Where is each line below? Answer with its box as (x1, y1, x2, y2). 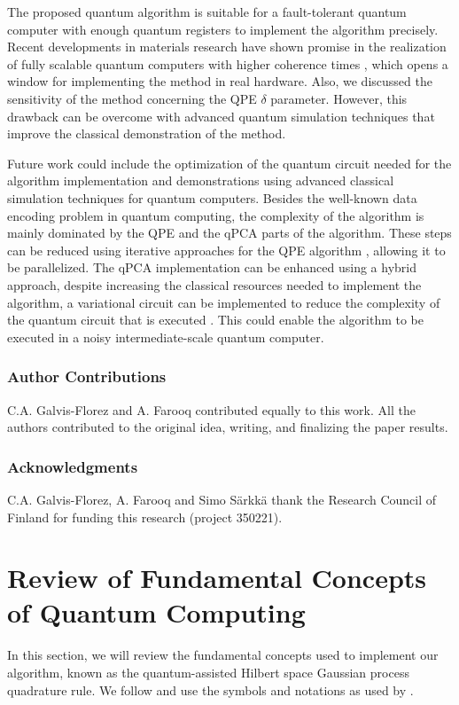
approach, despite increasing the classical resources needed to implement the (7, 275, 422, 294)
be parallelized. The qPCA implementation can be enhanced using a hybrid (7, 258, 416, 277)
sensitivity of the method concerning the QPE (7, 89, 257, 107)
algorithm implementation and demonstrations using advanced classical (7, 171, 394, 190)
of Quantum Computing (7, 594, 306, 631)
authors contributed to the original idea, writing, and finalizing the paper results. (7, 418, 448, 436)
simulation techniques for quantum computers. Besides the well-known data (7, 188, 417, 207)
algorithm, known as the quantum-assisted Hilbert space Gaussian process (7, 663, 409, 681)
